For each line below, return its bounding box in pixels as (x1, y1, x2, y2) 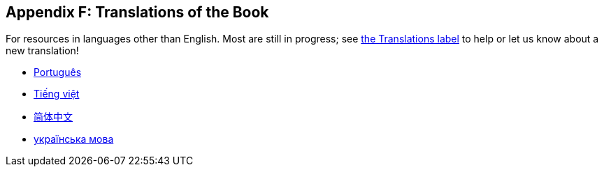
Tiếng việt (34, 88, 80, 100)
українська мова (34, 133, 114, 146)
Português (34, 66, 82, 79)
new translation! (6, 45, 79, 57)
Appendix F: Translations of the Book (6, 3, 269, 21)
